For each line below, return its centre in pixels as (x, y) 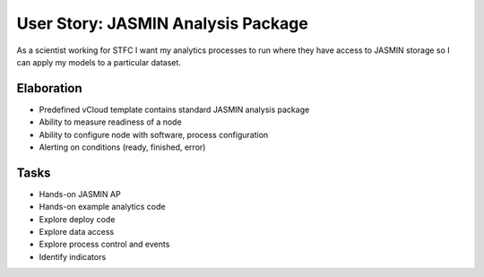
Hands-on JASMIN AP (80, 194)
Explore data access (77, 232)
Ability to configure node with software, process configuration (154, 134)
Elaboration (49, 88)
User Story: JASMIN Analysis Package (162, 23)
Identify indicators (73, 256)
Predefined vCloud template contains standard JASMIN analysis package (174, 109)
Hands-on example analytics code (102, 207)
